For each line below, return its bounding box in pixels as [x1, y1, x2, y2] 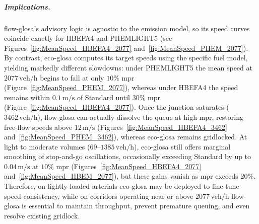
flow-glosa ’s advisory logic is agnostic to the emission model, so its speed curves [4, 23, 250, 33]
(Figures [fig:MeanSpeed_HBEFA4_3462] [97, 121, 227, 132]
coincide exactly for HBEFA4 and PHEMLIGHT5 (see [4, 33, 172, 43]
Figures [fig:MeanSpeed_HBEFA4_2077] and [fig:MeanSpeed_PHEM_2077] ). [4, 42, 248, 53]
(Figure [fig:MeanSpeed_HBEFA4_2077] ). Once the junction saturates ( [4, 102, 229, 112]
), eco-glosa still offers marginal [134, 141, 231, 152]
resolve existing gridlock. [4, 210, 80, 220]
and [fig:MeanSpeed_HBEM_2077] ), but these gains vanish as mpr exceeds [4, 171, 238, 181]
